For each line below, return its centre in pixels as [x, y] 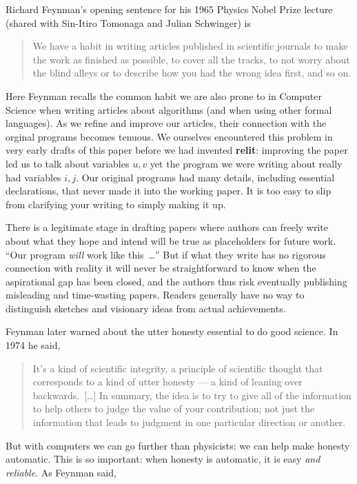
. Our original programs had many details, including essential [205, 177]
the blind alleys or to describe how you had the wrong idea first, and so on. [192, 73]
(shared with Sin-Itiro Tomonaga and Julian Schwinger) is [128, 22]
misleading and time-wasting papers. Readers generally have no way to [155, 295]
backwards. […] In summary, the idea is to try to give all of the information [192, 395]
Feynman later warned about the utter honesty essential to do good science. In [172, 331]
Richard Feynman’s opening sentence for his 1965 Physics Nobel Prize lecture [169, 9]
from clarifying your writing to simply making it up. [116, 204]
